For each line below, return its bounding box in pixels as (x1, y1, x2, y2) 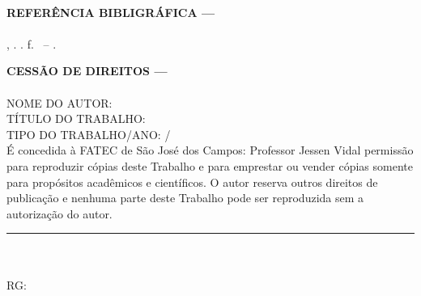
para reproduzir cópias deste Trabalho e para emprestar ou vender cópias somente (6, 157, 413, 174)
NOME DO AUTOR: (6, 94, 113, 111)
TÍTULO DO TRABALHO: (6, 110, 146, 127)
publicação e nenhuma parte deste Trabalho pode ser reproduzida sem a (6, 189, 364, 206)
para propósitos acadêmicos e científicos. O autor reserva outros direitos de (6, 173, 378, 190)
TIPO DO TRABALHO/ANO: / (6, 125, 171, 142)
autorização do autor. (6, 205, 113, 222)
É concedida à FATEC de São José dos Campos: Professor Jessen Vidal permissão (6, 142, 414, 159)
